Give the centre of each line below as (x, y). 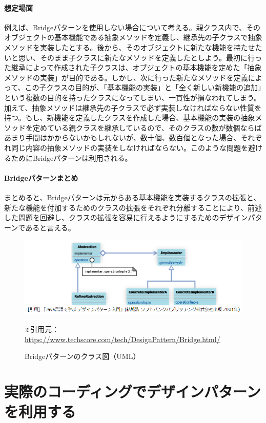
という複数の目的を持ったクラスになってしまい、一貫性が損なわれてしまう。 (133, 97)
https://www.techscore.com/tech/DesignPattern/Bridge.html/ (122, 339)
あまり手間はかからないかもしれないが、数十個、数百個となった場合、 (122, 138)
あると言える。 (50, 227)
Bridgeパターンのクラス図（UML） (83, 356)
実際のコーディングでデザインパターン (132, 392)
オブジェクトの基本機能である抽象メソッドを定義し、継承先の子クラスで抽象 (133, 37)
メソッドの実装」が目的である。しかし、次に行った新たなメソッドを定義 (126, 77)
